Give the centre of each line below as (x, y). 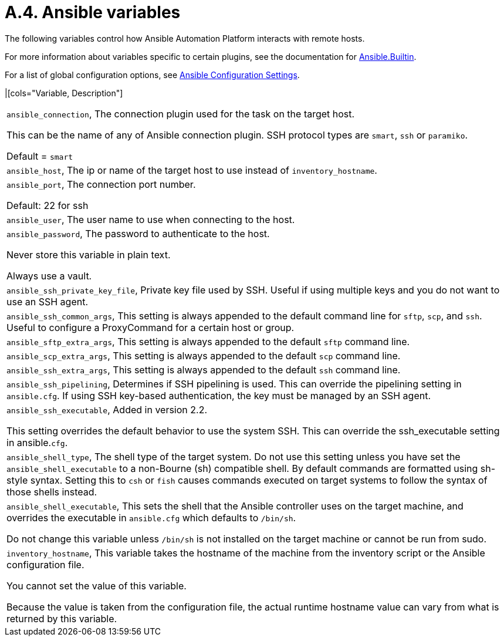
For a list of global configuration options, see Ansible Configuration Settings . (152, 75)
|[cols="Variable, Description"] (64, 93)
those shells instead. (52, 492)
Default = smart (40, 156)
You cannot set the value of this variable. (97, 586)
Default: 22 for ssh (48, 205)
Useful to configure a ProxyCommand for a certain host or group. (150, 327)
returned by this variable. (62, 618)
